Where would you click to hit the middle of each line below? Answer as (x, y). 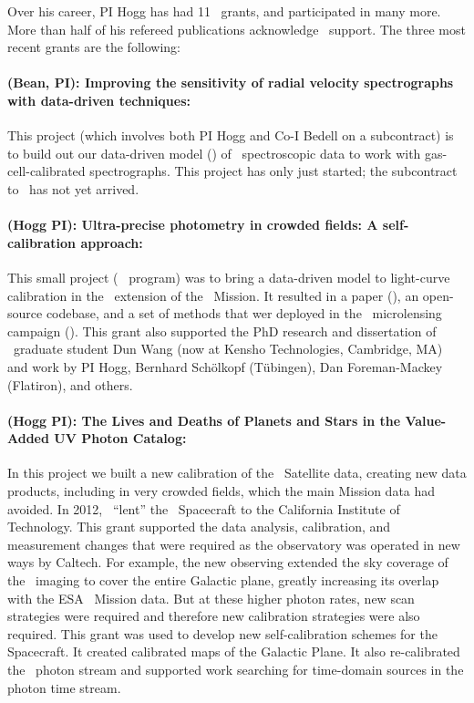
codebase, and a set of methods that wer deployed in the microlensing (244, 313)
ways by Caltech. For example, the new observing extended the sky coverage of (228, 562)
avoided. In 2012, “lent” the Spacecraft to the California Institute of (204, 508)
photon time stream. (64, 687)
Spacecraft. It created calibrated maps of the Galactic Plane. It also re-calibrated (234, 651)
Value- (426, 420)
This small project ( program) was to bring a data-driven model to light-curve (229, 277)
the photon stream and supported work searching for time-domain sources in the (236, 670)
